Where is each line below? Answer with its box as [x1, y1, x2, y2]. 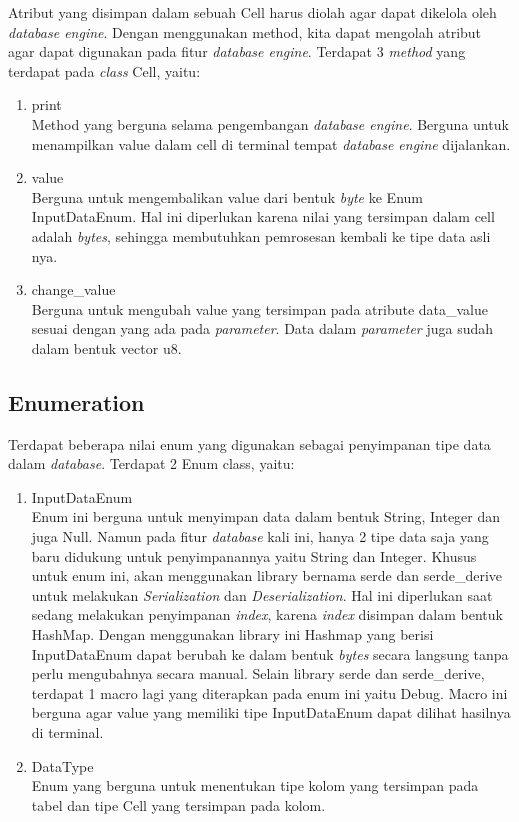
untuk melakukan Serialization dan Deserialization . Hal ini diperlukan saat [31, 584, 493, 605]
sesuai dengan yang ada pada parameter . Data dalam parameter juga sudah [31, 318, 494, 339]
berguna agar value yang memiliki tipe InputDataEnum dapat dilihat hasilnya [31, 702, 511, 723]
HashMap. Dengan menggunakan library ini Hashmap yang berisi [31, 624, 434, 645]
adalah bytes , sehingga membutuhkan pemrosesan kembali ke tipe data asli [31, 225, 491, 246]
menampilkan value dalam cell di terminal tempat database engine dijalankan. [31, 133, 511, 154]
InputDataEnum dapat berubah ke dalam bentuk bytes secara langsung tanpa [31, 643, 509, 664]
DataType [31, 755, 94, 776]
